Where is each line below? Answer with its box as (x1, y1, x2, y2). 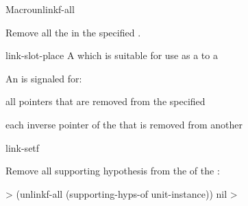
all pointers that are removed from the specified (5, 94, 206, 108)
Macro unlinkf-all (5, 2, 75, 16)
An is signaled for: (5, 71, 82, 85)
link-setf (5, 140, 40, 154)
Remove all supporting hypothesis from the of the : (5, 163, 220, 178)
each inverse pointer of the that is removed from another (5, 117, 243, 131)
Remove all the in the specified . (5, 25, 141, 39)
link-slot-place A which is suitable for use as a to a (5, 48, 218, 62)
